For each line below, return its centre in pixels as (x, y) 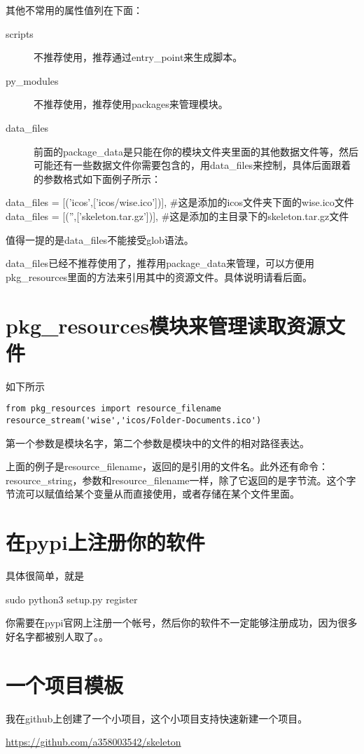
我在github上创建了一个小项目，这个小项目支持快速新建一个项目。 (157, 718)
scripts (20, 33)
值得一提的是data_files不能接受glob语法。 (100, 239)
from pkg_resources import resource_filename (113, 409)
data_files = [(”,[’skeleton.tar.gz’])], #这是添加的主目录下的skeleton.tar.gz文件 (177, 215)
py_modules (32, 80)
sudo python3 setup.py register (72, 599)
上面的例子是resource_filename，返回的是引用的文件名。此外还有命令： (167, 466)
